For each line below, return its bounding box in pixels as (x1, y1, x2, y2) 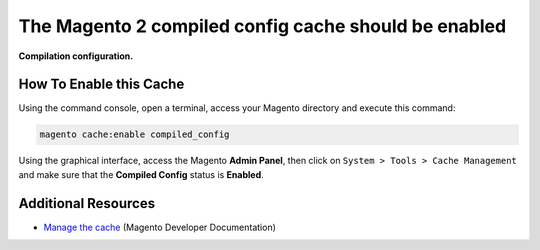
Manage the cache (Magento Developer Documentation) (43, 221, 277, 233)
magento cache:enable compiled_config (39, 129, 230, 140)
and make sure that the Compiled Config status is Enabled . (18, 168, 264, 180)
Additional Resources (18, 195, 155, 212)
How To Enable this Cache (18, 76, 185, 93)
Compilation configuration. (18, 50, 134, 62)
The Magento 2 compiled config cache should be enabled (18, 15, 507, 37)
